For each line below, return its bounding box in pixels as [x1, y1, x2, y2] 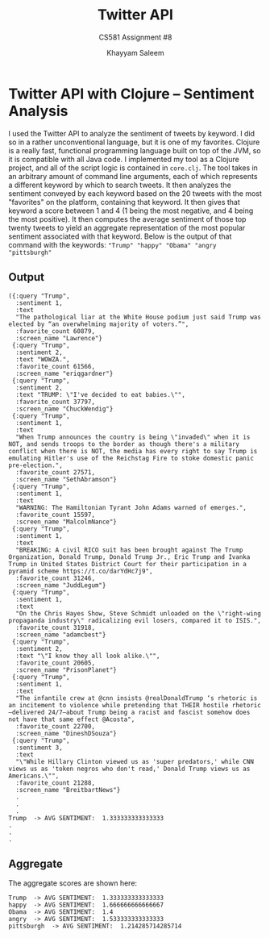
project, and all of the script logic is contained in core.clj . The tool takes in [8, 163, 258, 173]
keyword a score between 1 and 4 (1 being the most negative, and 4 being [8, 206, 254, 215]
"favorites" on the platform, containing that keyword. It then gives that [8, 197, 240, 206]
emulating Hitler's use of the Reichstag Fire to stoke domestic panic [8, 454, 254, 462]
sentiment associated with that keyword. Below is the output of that [8, 231, 232, 241]
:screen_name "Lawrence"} [15, 334, 103, 342]
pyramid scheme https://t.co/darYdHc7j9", [8, 567, 153, 575]
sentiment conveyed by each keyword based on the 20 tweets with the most [8, 188, 262, 198]
